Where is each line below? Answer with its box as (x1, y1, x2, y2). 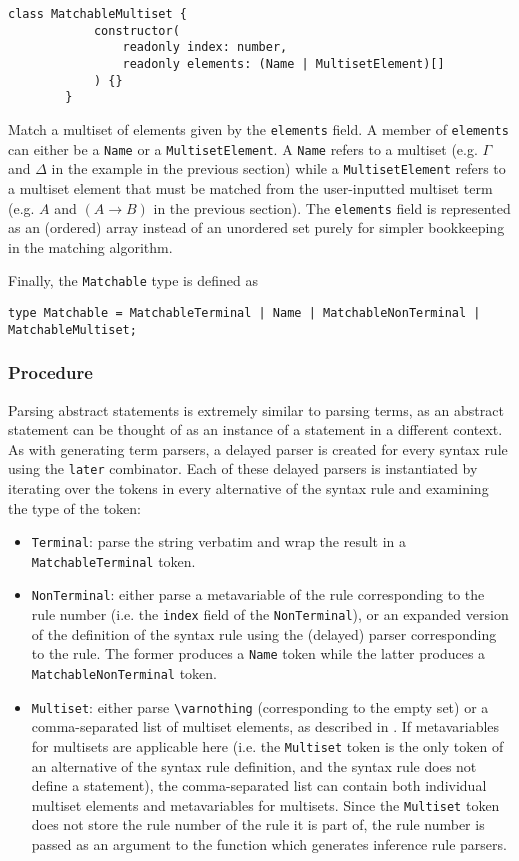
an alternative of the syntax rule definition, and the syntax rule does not (31, 755, 477, 776)
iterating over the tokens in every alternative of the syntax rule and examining (8, 477, 489, 498)
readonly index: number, (122, 40, 288, 55)
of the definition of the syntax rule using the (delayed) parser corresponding (31, 623, 497, 644)
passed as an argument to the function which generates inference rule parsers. (31, 834, 507, 855)
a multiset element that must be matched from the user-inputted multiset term (8, 177, 493, 198)
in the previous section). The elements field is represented (153, 197, 511, 218)
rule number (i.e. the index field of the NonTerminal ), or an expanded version (31, 604, 509, 625)
